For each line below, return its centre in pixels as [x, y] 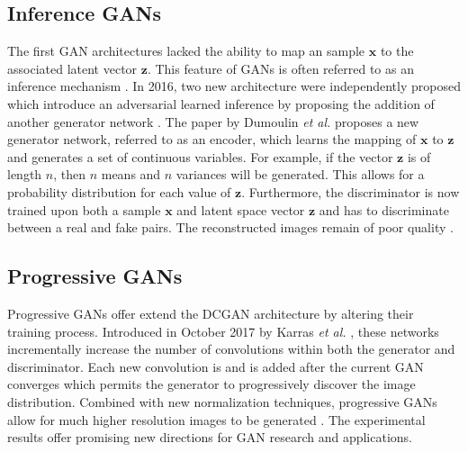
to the [397, 51]
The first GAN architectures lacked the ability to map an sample [186, 51]
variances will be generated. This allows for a [300, 174]
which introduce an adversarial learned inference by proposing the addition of [221, 103]
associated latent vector [72, 68]
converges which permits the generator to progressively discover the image [211, 384]
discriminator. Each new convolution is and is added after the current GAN [216, 366]
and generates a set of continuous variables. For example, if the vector [200, 156]
